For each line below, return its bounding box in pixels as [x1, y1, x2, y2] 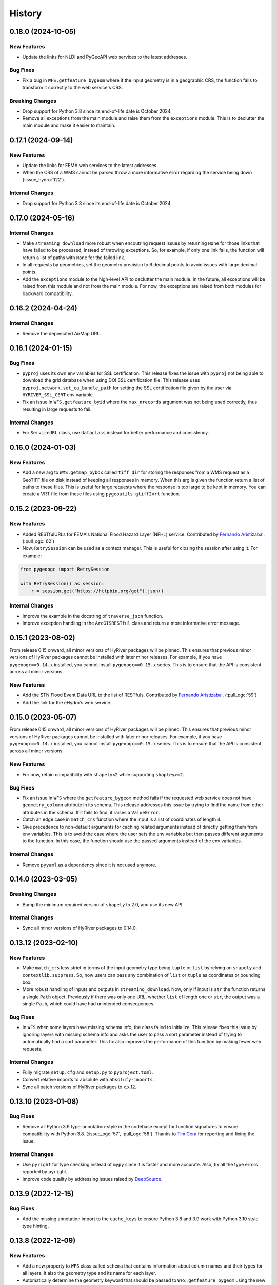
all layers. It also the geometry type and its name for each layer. [22, 1270, 156, 1276]
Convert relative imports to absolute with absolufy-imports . [22, 1076, 154, 1082]
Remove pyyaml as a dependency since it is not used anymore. [22, 861, 156, 868]
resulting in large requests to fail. [22, 406, 92, 412]
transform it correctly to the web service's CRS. [22, 84, 123, 90]
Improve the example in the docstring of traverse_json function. [22, 613, 164, 619]
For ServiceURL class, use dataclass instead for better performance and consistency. [22, 430, 209, 436]
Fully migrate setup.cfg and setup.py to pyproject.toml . [22, 1069, 153, 1075]
